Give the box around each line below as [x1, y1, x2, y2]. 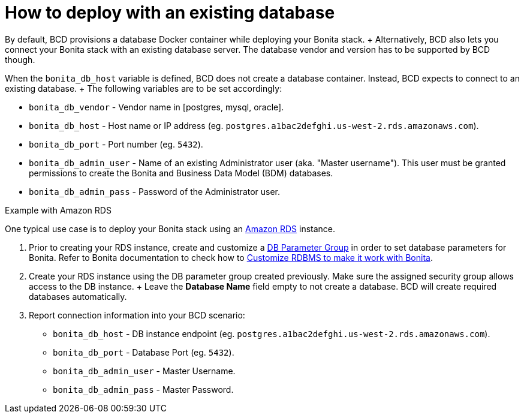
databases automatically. [29, 291, 127, 302]
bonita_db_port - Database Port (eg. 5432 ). [53, 347, 234, 357]
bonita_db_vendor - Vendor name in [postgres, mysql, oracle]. [29, 101, 284, 112]
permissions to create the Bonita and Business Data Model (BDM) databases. [29, 167, 333, 178]
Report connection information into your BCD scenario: [29, 309, 245, 320]
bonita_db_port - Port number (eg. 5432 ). [29, 139, 203, 149]
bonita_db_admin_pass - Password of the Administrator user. [29, 186, 281, 197]
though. [5, 54, 35, 65]
